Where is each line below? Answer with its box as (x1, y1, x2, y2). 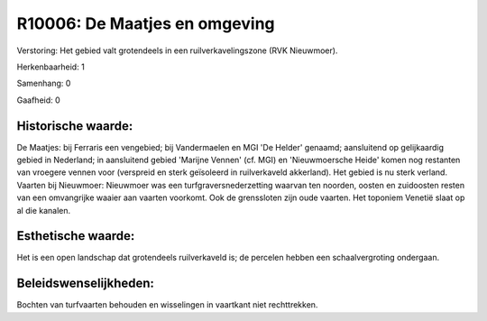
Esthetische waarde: (16, 228, 135, 243)
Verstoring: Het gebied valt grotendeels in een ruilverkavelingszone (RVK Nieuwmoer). (16, 45, 338, 56)
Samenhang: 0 (16, 78, 71, 89)
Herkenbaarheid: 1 (16, 61, 85, 72)
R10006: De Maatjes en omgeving (16, 14, 275, 33)
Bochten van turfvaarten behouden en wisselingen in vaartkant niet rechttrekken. (16, 299, 318, 310)
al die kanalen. (16, 205, 71, 216)
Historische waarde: (16, 118, 133, 133)
